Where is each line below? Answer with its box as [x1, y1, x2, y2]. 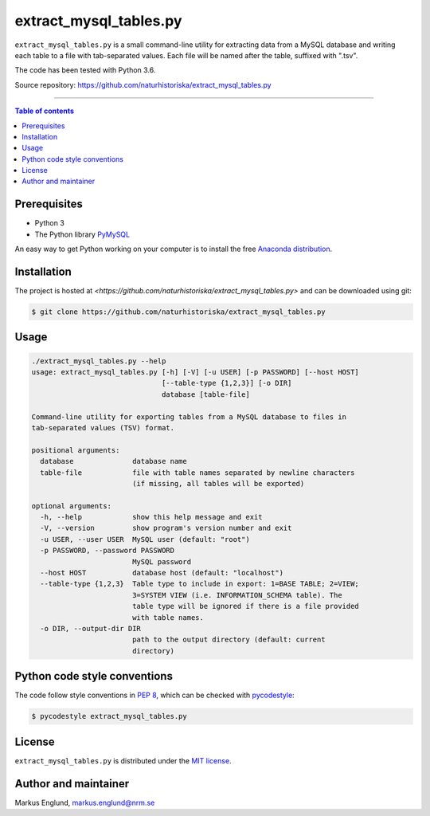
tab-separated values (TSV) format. [31, 423, 175, 432]
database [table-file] [161, 390, 250, 398]
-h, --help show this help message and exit [40, 512, 263, 522]
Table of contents [14, 106, 75, 116]
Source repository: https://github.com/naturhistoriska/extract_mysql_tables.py [14, 80, 272, 89]
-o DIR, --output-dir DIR [40, 624, 141, 633]
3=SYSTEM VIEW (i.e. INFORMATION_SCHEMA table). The [131, 590, 342, 599]
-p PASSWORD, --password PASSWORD [40, 546, 175, 555]
